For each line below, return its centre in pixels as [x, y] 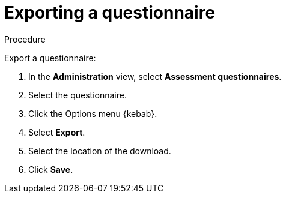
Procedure [25, 39]
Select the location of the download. [100, 151]
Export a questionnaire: [50, 58]
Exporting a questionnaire [110, 13]
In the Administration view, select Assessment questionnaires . [155, 76]
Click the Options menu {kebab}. [93, 113]
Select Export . [57, 132]
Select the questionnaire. [78, 95]
